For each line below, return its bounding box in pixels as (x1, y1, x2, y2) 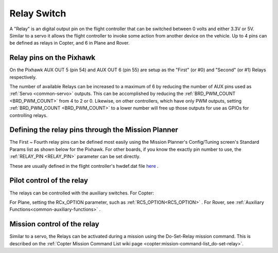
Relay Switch (9, 8, 66, 19)
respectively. (9, 74, 37, 80)
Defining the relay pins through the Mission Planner (9, 126, 179, 134)
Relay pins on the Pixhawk (9, 53, 95, 62)
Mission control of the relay (9, 220, 100, 228)
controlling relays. (9, 112, 48, 118)
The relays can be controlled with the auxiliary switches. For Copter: (9, 190, 154, 196)
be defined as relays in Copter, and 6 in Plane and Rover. (9, 40, 130, 46)
